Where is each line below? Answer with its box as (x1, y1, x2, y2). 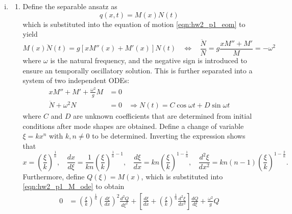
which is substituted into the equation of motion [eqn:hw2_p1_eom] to (22, 18, 246, 29)
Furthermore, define (22, 171, 85, 181)
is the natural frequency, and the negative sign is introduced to (50, 55, 247, 66)
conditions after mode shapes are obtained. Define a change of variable (22, 120, 244, 131)
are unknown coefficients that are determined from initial (73, 111, 252, 121)
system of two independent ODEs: (22, 75, 130, 86)
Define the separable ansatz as (22, 1, 117, 11)
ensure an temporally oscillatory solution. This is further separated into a (22, 65, 253, 75)
